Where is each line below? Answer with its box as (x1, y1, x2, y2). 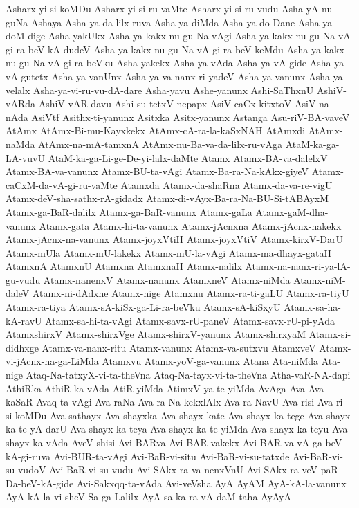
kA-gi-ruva (6, 448, 50, 463)
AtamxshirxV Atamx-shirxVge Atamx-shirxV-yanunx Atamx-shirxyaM (6, 327, 306, 341)
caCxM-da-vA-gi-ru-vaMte (6, 177, 118, 192)
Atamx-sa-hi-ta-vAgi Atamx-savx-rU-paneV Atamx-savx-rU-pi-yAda (45, 313, 335, 327)
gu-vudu (6, 272, 41, 287)
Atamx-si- (309, 327, 351, 341)
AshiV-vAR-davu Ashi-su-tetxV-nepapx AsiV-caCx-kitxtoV (38, 96, 292, 111)
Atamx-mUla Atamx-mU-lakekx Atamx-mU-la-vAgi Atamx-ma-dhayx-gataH (6, 245, 331, 260)
